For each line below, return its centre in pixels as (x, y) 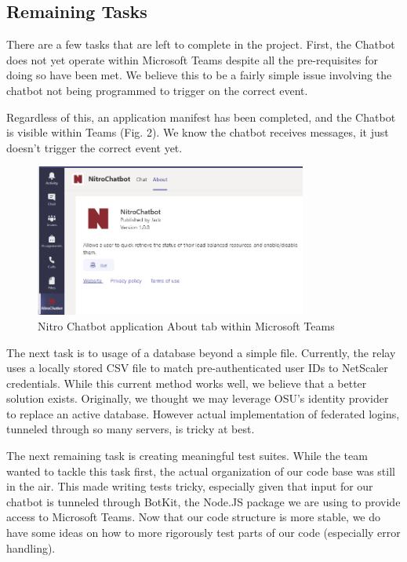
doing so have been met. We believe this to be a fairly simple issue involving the (199, 75)
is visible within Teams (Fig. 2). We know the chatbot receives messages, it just (198, 132)
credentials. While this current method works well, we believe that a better (187, 383)
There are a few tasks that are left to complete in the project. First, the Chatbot (201, 44)
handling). (31, 547)
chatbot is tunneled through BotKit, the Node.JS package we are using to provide (203, 501)
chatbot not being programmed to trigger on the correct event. (157, 90)
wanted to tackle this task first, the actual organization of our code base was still (201, 471)
